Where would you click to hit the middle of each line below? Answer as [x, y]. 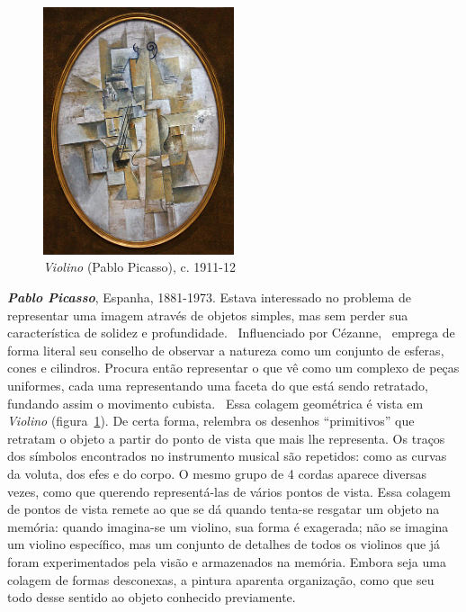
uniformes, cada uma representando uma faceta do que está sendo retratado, [218, 386]
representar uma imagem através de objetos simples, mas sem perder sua [208, 315]
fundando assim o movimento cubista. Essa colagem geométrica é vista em [215, 403]
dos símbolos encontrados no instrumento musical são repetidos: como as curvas [227, 456]
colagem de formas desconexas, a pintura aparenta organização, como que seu [221, 579]
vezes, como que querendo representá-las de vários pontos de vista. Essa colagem [229, 491]
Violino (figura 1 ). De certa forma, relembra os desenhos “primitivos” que [211, 421]
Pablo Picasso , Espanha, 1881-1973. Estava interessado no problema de [209, 297]
